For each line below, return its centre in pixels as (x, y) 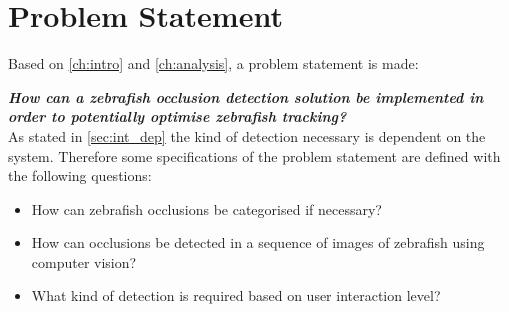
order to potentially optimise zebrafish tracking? (177, 116)
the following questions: (80, 175)
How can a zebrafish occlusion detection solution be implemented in (246, 96)
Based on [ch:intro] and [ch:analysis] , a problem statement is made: (213, 63)
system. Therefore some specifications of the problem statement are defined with (254, 155)
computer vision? (84, 261)
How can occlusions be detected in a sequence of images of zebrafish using (258, 242)
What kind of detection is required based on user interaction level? (236, 295)
